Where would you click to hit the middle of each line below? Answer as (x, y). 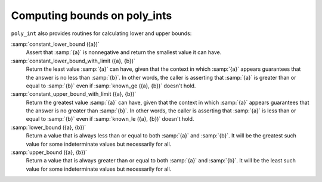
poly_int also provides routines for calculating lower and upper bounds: (101, 33)
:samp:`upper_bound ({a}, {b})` (49, 152)
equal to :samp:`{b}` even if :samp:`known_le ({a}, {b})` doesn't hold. (110, 119)
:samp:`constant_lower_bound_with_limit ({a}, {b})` (73, 61)
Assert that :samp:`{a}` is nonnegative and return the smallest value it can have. (124, 52)
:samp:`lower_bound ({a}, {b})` (49, 127)
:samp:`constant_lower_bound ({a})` (55, 44)
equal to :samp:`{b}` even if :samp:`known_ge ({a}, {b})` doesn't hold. (111, 86)
